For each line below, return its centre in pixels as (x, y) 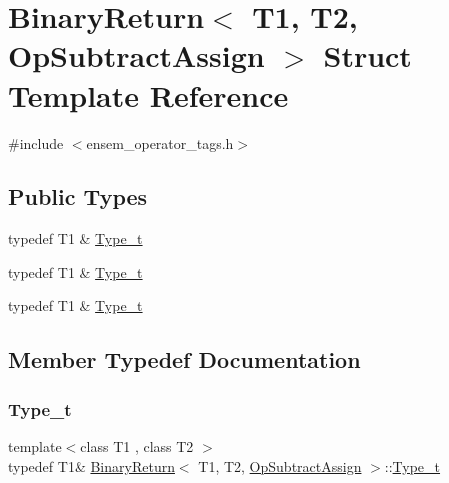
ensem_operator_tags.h (160, 142)
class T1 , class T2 (137, 446)
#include (36, 142)
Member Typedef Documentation (184, 359)
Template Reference (148, 94)
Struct (367, 55)
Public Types (78, 196)
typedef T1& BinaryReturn (91, 465)
